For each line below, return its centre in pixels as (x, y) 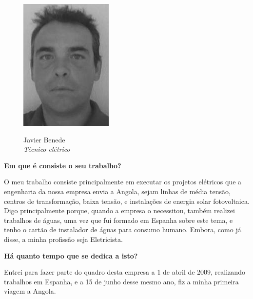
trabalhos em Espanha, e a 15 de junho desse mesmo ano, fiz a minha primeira (121, 281)
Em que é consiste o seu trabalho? (63, 165)
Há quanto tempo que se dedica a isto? (71, 255)
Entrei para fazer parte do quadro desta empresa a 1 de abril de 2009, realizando (125, 272)
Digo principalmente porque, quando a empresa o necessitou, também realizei (119, 210)
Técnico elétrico (47, 149)
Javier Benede (44, 139)
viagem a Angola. (30, 291)
